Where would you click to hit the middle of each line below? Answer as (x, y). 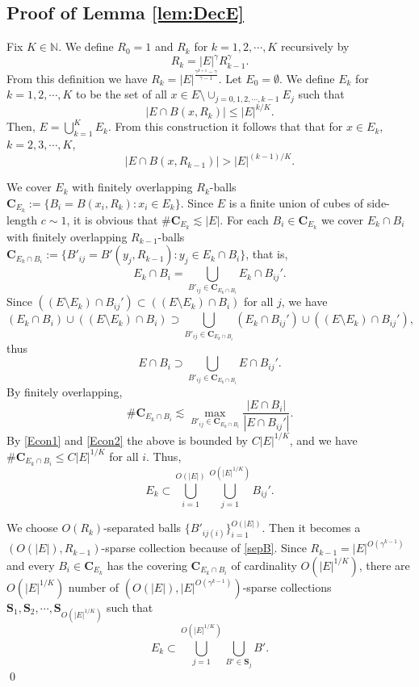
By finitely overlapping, (65, 391)
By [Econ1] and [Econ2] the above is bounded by (128, 440)
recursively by (315, 46)
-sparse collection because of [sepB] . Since (204, 548)
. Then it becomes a (311, 528)
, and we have (323, 440)
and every (31, 565)
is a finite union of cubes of (296, 202)
